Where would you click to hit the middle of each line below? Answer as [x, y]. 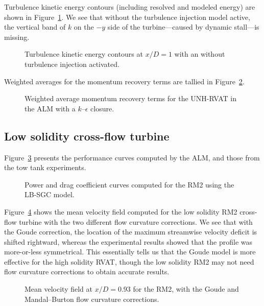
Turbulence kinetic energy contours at [84, 54]
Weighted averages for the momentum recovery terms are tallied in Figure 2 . [124, 81]
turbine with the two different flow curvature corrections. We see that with [136, 221]
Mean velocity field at [58, 289]
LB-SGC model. [50, 194]
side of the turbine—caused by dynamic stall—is [183, 27]
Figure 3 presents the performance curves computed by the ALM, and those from [132, 157]
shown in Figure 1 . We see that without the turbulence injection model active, [127, 17]
